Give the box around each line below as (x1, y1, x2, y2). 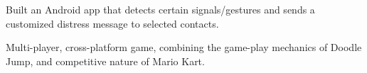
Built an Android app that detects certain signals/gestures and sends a (6, 2, 315, 16)
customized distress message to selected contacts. (6, 16, 219, 30)
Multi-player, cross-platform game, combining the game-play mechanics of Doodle (6, 40, 362, 55)
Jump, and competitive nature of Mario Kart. (6, 53, 205, 68)
